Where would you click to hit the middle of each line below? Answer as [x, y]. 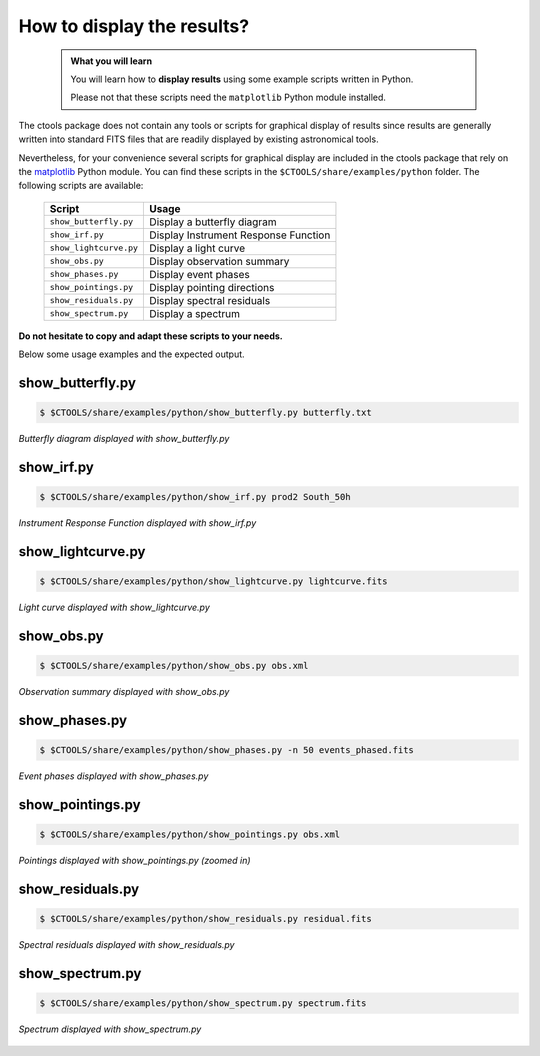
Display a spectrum [194, 313]
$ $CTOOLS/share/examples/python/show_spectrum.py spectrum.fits [203, 1003]
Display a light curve [197, 248]
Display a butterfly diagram [213, 222]
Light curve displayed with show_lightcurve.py [114, 607]
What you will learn [111, 61]
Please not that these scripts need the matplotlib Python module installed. [228, 97]
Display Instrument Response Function [240, 235]
